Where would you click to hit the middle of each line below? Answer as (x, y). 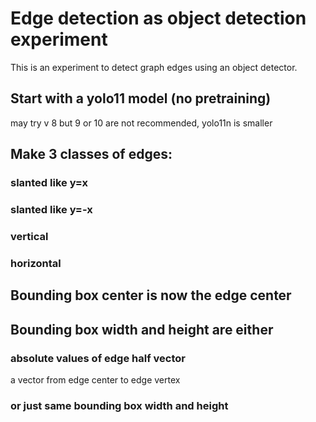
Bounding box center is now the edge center (151, 295)
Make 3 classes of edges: (91, 154)
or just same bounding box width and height (119, 405)
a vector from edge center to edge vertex (95, 379)
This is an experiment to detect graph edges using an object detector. (154, 67)
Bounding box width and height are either (142, 329)
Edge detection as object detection (158, 18)
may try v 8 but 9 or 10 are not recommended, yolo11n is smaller (141, 123)
